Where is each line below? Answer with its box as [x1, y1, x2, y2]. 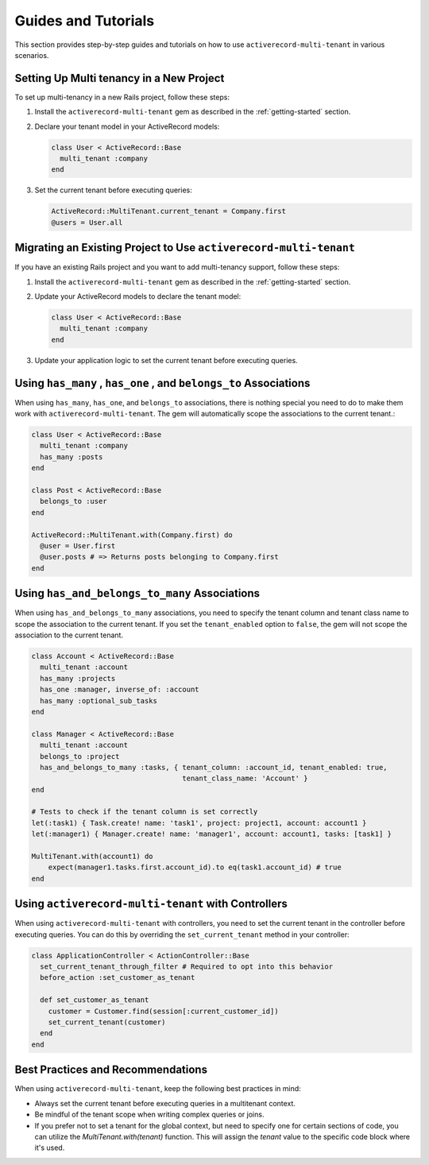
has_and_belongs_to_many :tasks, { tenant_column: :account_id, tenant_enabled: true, [40, 763, 388, 772]
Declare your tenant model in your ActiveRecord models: [34, 122, 220, 131]
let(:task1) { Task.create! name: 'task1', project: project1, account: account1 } [31, 819, 367, 827]
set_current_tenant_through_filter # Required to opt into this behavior [40, 962, 334, 971]
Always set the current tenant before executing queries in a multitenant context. [34, 1098, 296, 1108]
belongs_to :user [40, 497, 107, 506]
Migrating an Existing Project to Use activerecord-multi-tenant [14, 241, 355, 254]
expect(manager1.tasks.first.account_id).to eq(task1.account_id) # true [48, 863, 342, 872]
